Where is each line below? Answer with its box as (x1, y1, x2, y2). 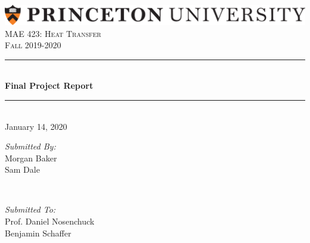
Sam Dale (5, 163, 40, 176)
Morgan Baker (5, 151, 57, 164)
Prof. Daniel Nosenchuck (5, 215, 95, 228)
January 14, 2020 (5, 120, 67, 132)
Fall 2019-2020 (5, 39, 61, 51)
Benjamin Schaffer (5, 226, 72, 239)
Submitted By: (5, 140, 56, 152)
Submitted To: (5, 203, 56, 216)
